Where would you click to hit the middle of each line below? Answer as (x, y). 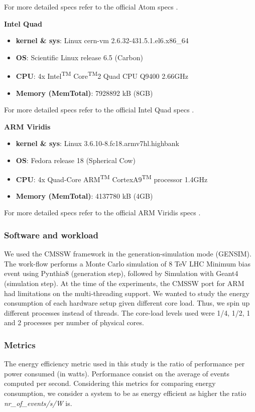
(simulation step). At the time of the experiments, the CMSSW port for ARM (124, 283)
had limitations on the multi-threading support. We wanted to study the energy (127, 293)
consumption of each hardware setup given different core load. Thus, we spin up (127, 303)
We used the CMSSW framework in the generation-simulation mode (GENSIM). (128, 254)
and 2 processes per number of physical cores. (74, 322)
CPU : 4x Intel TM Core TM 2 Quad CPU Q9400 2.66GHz (102, 75)
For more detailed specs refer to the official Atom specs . (91, 7)
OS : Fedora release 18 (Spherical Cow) (76, 160)
